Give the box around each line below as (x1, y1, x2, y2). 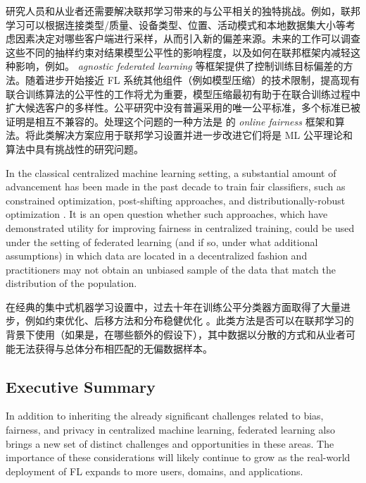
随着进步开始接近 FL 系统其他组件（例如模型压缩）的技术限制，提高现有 (25, 72, 360, 87)
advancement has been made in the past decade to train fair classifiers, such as (6, 179, 346, 194)
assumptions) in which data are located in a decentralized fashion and (6, 248, 308, 263)
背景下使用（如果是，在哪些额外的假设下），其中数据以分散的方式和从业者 (6, 327, 346, 342)
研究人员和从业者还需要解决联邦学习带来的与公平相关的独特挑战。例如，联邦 (6, 4, 360, 18)
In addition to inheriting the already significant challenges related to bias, (6, 408, 324, 423)
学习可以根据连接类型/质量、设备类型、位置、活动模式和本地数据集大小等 (6, 17, 346, 32)
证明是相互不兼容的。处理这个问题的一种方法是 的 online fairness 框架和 (6, 114, 335, 128)
